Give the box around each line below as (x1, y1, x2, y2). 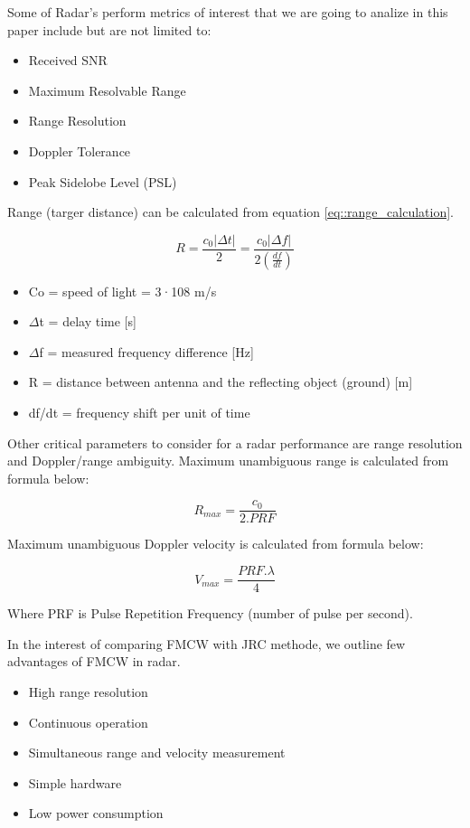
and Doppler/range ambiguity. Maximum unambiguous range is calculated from (7, 451, 449, 470)
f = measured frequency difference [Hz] (39, 342, 254, 361)
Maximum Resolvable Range (28, 80, 186, 99)
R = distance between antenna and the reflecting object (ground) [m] (28, 372, 413, 391)
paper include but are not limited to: (7, 20, 211, 39)
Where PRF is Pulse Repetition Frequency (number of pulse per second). (7, 604, 413, 623)
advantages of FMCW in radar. (7, 652, 181, 671)
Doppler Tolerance (28, 141, 131, 160)
